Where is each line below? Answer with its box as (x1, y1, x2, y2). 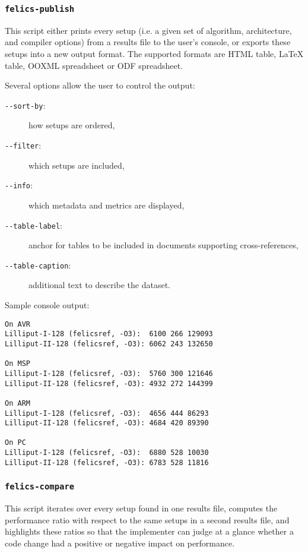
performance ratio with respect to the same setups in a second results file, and (5, 513, 290, 526)
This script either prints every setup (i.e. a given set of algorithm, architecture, (5, 24, 292, 36)
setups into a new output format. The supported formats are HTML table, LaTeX (5, 47, 304, 59)
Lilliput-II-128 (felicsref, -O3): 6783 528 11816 (5, 458, 209, 467)
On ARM (5, 399, 30, 407)
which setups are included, (28, 159, 125, 171)
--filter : (5, 139, 42, 151)
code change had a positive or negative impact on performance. (5, 537, 235, 549)
